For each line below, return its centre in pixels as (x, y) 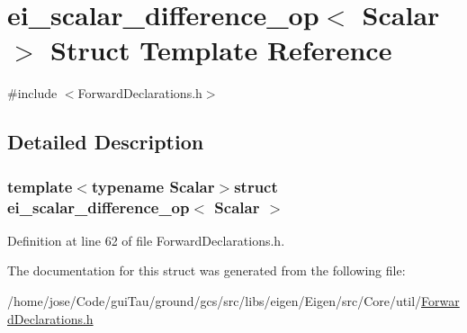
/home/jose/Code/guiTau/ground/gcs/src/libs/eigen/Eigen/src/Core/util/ (215, 301)
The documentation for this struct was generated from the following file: (207, 270)
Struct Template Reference (221, 50)
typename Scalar (153, 186)
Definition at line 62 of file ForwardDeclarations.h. (146, 240)
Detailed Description (106, 142)
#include (32, 93)
